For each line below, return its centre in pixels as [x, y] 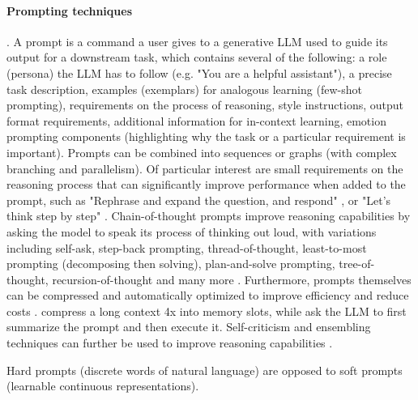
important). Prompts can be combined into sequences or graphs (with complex [202, 152]
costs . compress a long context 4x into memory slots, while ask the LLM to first [207, 311]
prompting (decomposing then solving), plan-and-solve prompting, [171, 264]
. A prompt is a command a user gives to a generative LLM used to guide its [197, 41]
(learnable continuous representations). [103, 386]
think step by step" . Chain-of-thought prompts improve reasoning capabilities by [209, 216]
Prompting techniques [70, 10]
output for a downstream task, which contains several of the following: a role [197, 57]
